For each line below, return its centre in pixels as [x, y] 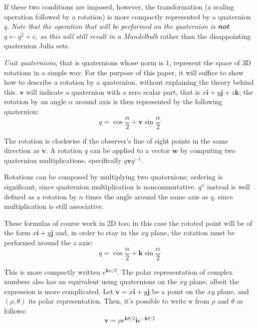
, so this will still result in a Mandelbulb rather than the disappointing [143, 36]
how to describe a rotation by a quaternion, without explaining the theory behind [129, 82]
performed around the [37, 242]
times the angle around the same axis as [147, 196]
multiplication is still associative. [54, 206]
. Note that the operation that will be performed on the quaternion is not [118, 26]
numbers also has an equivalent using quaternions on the [91, 281]
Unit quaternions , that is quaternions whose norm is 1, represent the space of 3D [128, 62]
